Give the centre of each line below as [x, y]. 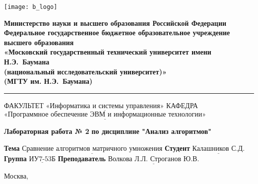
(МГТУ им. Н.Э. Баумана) [48, 81]
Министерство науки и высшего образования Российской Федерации [115, 23]
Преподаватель [82, 158]
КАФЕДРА [182, 105]
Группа [15, 158]
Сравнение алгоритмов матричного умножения [92, 149]
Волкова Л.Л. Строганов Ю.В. [154, 159]
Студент [177, 148]
